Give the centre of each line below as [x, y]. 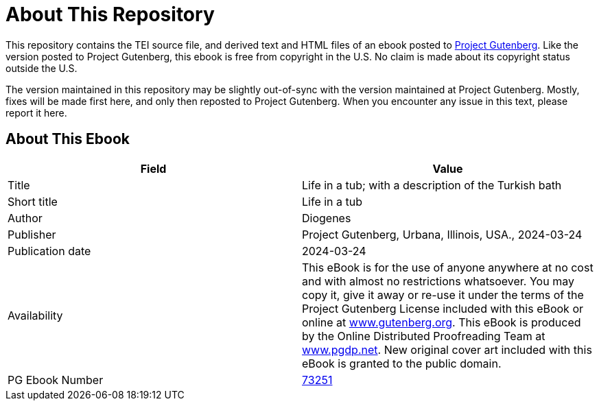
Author [25, 218]
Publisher [32, 234]
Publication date [49, 251]
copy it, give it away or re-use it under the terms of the [443, 295]
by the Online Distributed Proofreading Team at [424, 336]
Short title [33, 201]
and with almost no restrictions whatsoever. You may [438, 281]
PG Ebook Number [56, 380]
